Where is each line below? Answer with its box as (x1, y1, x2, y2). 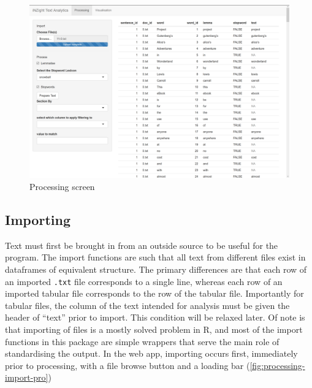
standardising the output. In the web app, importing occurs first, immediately (5, 347, 298, 360)
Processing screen (29, 180, 95, 192)
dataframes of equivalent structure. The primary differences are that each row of (5, 262, 307, 275)
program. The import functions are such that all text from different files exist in (5, 251, 306, 264)
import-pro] (5, 371, 48, 384)
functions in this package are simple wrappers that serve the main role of (5, 335, 280, 348)
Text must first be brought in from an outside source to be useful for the (5, 238, 278, 251)
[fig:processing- (249, 359, 305, 371)
